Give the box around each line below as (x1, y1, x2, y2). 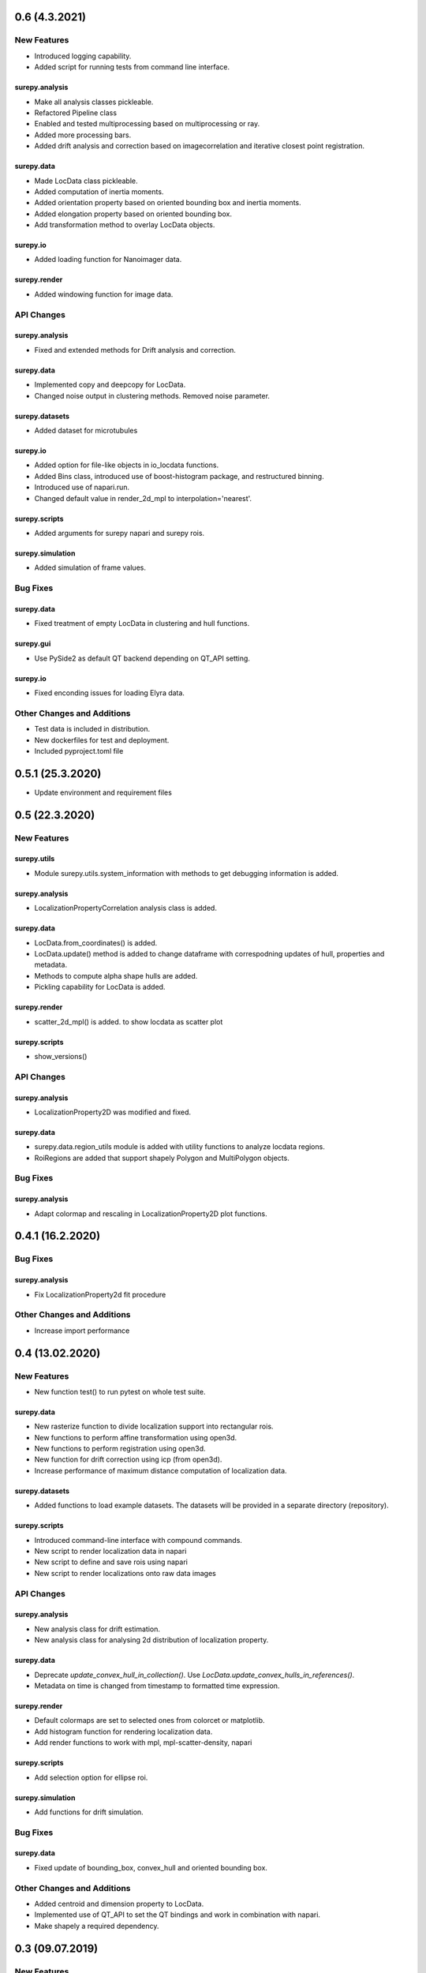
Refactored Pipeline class (34, 107, 118, 118)
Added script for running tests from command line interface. (34, 62, 230, 72)
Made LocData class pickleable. (34, 176, 138, 185)
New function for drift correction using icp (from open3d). (34, 1454, 222, 1464)
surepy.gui (14, 639, 51, 649)
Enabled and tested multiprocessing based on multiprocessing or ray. (34, 119, 260, 129)
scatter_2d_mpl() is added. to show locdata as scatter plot (34, 1016, 223, 1026)
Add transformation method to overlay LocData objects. (34, 220, 215, 230)
